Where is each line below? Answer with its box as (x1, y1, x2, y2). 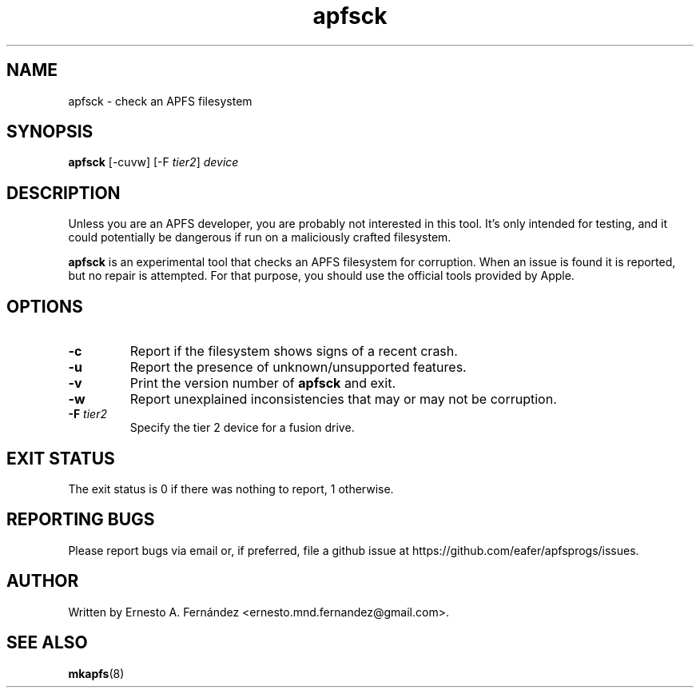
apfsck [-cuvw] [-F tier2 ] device (68, 155, 239, 170)
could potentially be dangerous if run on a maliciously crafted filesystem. (68, 230, 451, 245)
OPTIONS (6, 296, 83, 317)
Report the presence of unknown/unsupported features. (129, 359, 467, 376)
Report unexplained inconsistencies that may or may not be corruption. (129, 391, 557, 408)
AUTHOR (6, 571, 79, 592)
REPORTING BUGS (6, 509, 155, 530)
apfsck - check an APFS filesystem (68, 94, 253, 108)
